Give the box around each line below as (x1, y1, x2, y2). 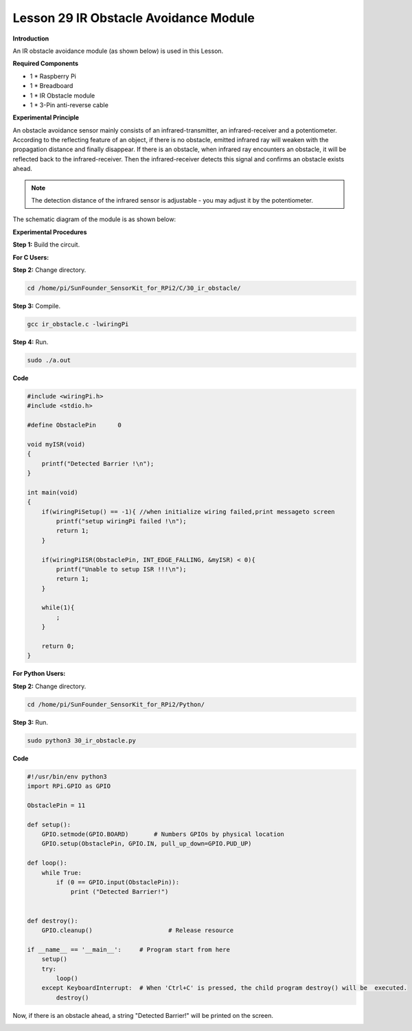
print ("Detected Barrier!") (70, 888, 169, 896)
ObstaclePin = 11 (27, 801, 86, 809)
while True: (41, 869, 82, 876)
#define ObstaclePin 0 (27, 421, 122, 429)
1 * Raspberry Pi (30, 72, 77, 80)
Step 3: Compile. (12, 302, 61, 310)
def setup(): (27, 821, 71, 828)
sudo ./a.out (27, 356, 71, 364)
